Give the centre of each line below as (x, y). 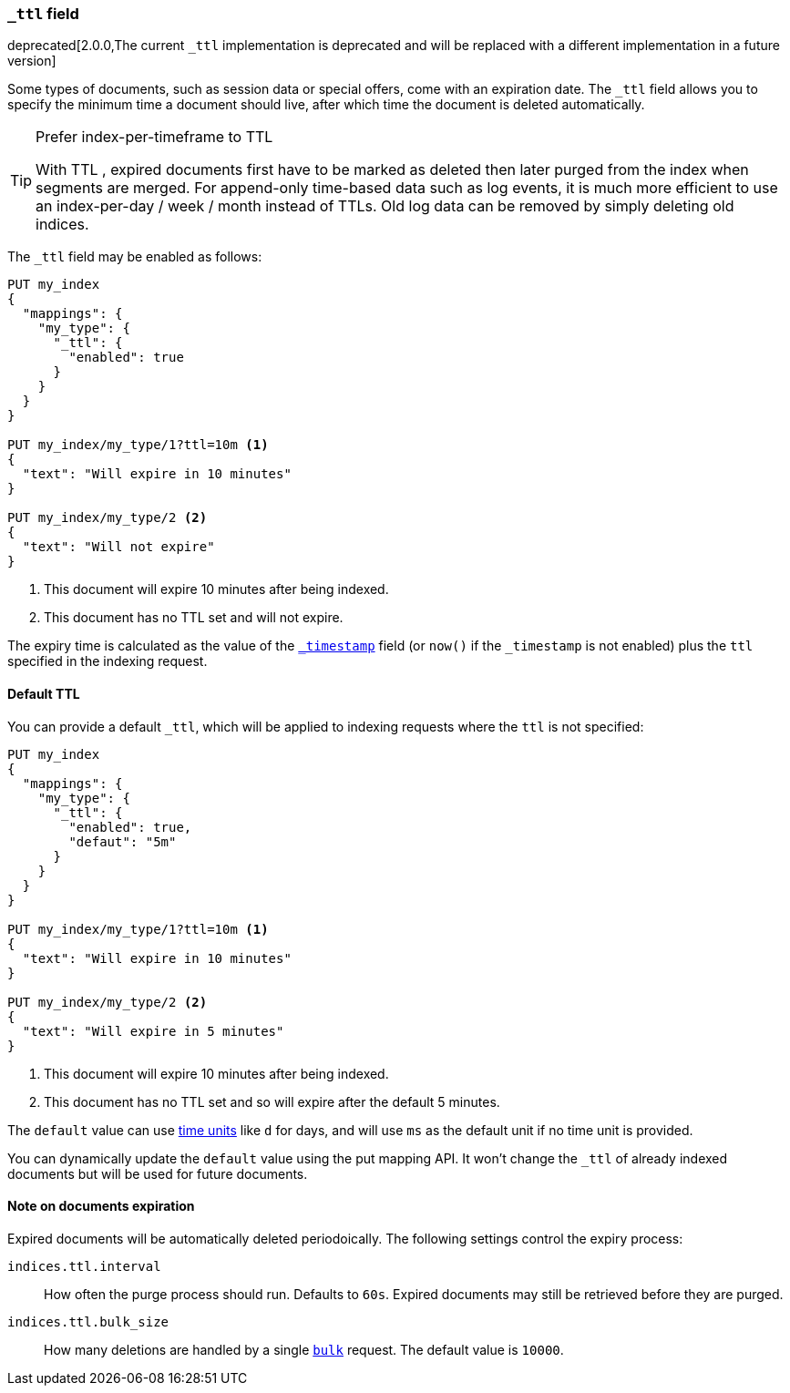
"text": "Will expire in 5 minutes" (153, 1031)
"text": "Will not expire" (118, 547)
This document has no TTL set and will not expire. (194, 618)
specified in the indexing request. (108, 661)
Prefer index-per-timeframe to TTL (154, 137)
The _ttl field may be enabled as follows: (135, 257)
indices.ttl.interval (84, 1266)
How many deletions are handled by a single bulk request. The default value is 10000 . (304, 1349)
